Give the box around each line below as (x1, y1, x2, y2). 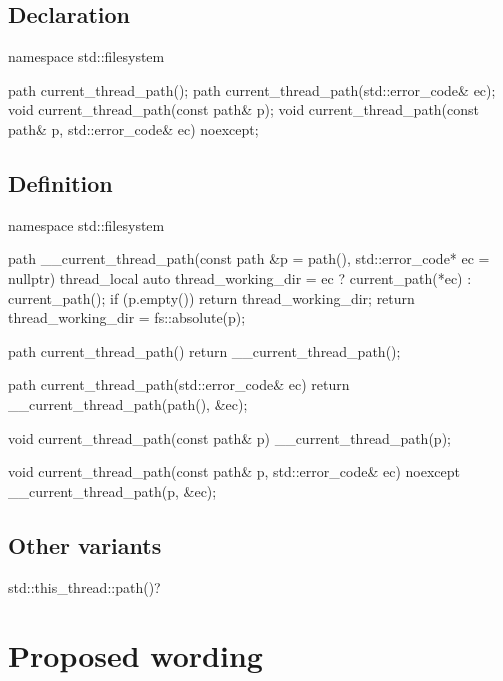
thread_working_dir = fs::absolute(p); (8, 307, 246, 328)
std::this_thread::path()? (8, 576, 161, 597)
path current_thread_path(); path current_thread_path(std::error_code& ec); (8, 79, 496, 100)
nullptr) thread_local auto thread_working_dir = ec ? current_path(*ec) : (8, 267, 472, 288)
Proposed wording (8, 635, 263, 676)
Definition (8, 167, 113, 198)
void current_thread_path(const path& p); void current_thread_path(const (8, 99, 480, 120)
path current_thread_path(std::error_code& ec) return (8, 374, 350, 395)
